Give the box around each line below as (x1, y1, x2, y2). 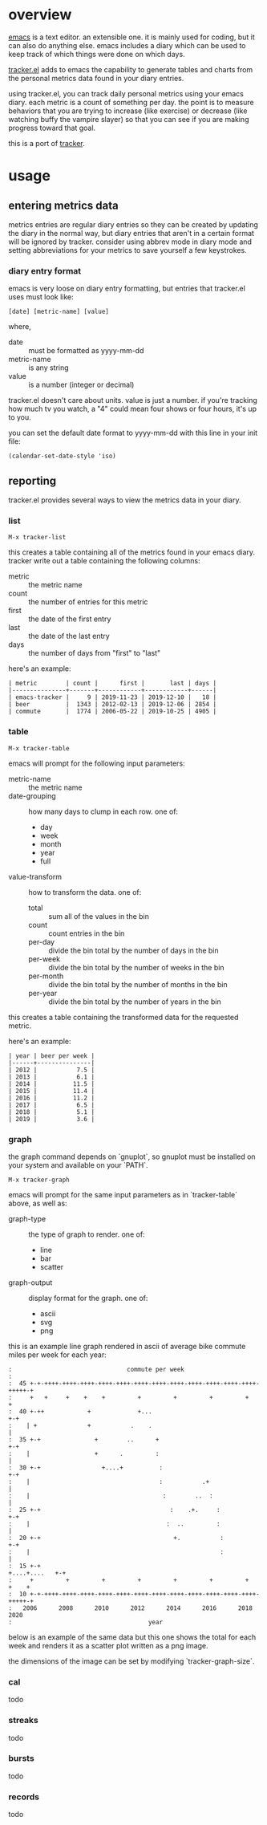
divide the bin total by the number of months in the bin (48, 979, 228, 989)
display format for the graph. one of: (28, 1293, 148, 1303)
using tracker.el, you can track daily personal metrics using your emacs (8, 88, 245, 98)
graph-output (8, 1278, 53, 1287)
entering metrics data (8, 198, 119, 212)
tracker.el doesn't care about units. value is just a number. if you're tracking (8, 396, 258, 405)
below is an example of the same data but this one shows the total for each (8, 1632, 257, 1642)
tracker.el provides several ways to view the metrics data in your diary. (8, 495, 241, 505)
